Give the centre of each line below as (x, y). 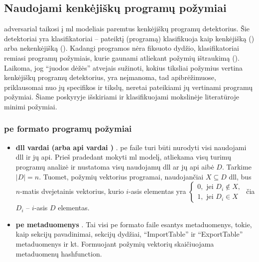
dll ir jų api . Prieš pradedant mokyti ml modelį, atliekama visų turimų (124, 157)
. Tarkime (237, 166)
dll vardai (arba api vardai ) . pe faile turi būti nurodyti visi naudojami (131, 147)
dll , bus (240, 176)
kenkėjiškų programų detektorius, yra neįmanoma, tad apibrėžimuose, (110, 77)
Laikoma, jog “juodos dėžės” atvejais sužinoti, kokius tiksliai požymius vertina (124, 67)
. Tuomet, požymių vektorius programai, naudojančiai (121, 176)
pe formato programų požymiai (68, 129)
